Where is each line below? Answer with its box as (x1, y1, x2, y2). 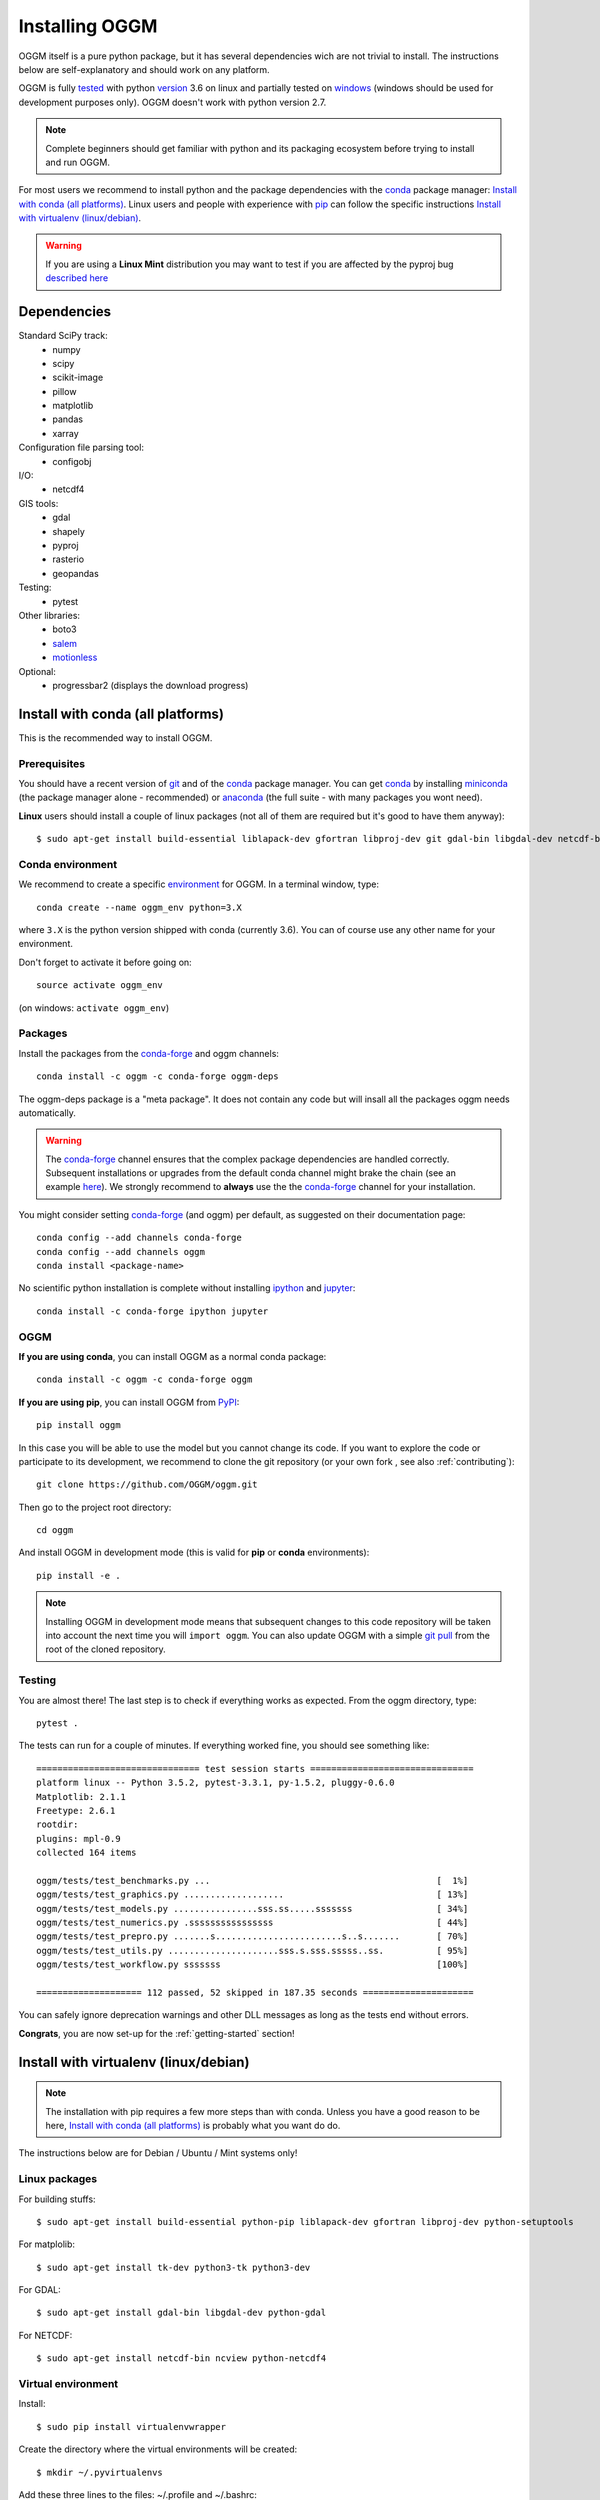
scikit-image (52, 371, 104, 384)
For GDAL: (18, 2284, 61, 2296)
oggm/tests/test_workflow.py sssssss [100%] (36, 1959, 469, 1970)
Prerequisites (18, 756, 85, 770)
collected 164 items (36, 1847, 137, 1859)
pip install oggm (36, 1420, 121, 1431)
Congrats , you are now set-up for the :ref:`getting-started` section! (18, 2027, 295, 2039)
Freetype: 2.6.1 (36, 1805, 116, 1816)
